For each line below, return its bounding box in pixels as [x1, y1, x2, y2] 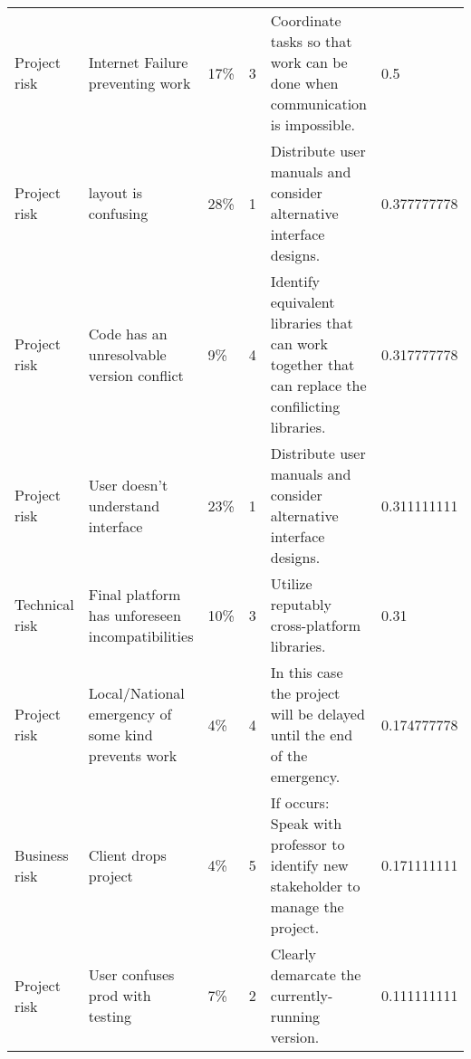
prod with [88, 985, 151, 1006]
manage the [270, 896, 344, 917]
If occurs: [270, 792, 330, 813]
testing [88, 1006, 131, 1026]
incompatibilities [88, 625, 194, 646]
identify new [270, 854, 349, 875]
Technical [14, 594, 74, 615]
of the [270, 745, 308, 766]
